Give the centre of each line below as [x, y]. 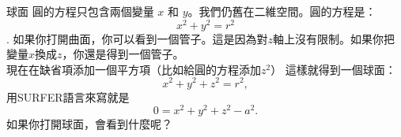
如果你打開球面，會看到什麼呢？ [89, 124]
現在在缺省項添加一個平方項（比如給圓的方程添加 [134, 69]
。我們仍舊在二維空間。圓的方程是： [282, 11]
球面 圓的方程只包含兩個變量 [80, 11]
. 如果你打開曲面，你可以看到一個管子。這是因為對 [137, 38]
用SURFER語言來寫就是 [68, 96]
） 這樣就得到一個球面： [333, 69]
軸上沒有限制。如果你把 [334, 38]
